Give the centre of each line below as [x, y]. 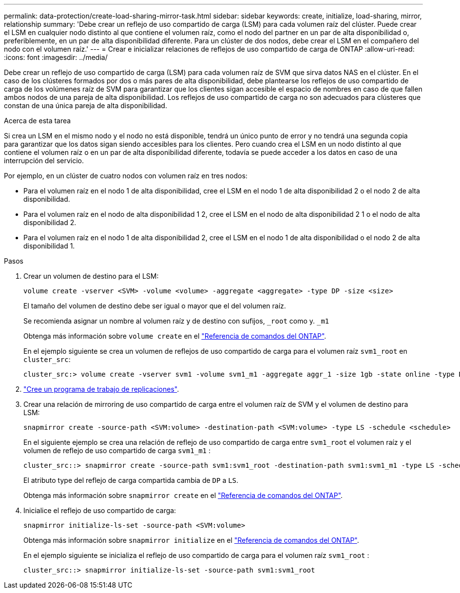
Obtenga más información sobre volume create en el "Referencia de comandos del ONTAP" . [175, 336]
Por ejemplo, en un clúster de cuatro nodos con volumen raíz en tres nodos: [126, 176]
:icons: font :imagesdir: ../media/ [56, 57]
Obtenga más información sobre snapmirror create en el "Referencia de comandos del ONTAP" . [183, 495]
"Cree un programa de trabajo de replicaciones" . [101, 389]
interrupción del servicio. [44, 161]
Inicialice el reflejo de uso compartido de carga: [100, 510]
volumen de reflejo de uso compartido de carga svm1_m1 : [117, 450]
